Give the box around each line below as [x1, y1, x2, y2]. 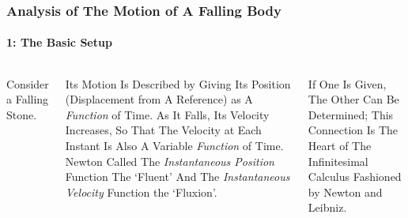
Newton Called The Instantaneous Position [65, 152, 274, 169]
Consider [6, 75, 49, 92]
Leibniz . [308, 199, 347, 216]
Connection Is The [308, 122, 399, 138]
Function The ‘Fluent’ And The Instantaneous [65, 168, 290, 185]
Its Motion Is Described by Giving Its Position [65, 75, 291, 92]
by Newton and [308, 183, 383, 200]
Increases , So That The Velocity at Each [65, 122, 262, 138]
